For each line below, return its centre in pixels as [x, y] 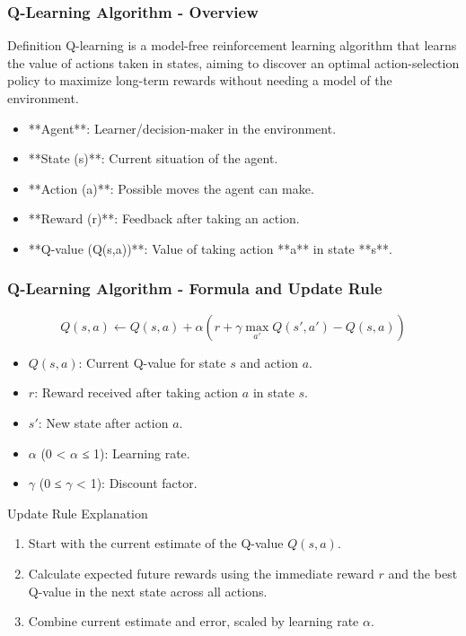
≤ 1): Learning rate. [136, 453]
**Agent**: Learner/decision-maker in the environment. [182, 128]
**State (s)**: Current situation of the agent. [153, 158]
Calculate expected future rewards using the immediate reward [201, 573]
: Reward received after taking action [136, 392]
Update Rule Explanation [78, 513]
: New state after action [103, 422]
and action [269, 362]
